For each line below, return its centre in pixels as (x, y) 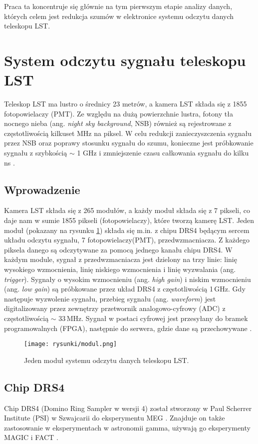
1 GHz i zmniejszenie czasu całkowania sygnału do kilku (163, 153)
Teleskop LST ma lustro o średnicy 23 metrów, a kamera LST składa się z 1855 (126, 104)
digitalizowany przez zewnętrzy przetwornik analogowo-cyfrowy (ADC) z (115, 308)
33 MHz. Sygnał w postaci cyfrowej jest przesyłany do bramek (153, 318)
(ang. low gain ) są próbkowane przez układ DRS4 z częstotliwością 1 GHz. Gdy (125, 289)
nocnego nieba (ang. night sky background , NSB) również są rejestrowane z (118, 123)
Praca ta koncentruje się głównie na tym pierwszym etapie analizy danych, (118, 6)
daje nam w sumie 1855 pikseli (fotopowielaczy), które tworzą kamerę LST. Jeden (129, 220)
